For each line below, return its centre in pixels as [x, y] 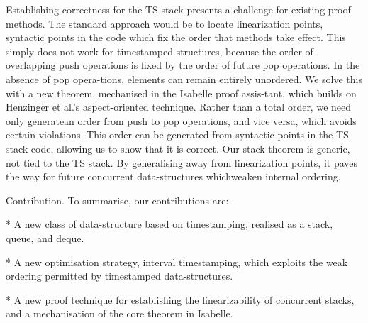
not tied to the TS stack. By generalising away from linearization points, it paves [182, 162]
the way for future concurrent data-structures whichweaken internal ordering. [173, 176]
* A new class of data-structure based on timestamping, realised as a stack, [169, 224]
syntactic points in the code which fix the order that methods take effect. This [176, 37]
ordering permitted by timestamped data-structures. [119, 276]
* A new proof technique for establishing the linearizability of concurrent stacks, [180, 299]
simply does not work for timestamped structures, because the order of [160, 51]
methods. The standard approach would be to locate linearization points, [165, 23]
